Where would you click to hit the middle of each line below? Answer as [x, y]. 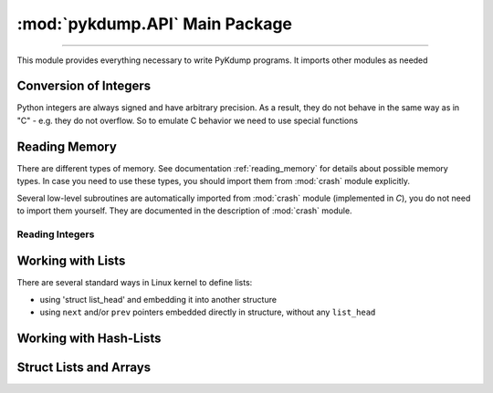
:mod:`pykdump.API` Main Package [154, 24]
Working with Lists [71, 261]
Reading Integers [56, 234]
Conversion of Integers [84, 86]
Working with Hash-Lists [89, 338]
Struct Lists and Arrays [84, 367]
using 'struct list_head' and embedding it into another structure [158, 299]
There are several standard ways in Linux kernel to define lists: [135, 283]
